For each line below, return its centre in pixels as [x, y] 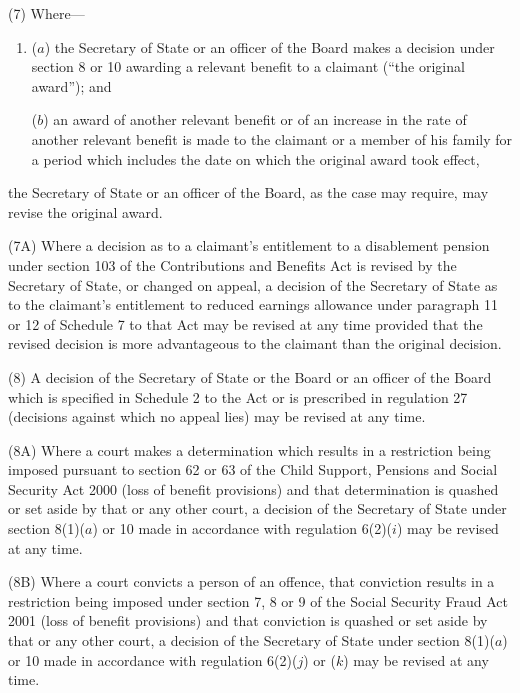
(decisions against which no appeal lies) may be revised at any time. [217, 416]
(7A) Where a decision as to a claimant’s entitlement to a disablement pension [249, 245]
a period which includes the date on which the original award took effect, [255, 158]
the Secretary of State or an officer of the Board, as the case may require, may [248, 192]
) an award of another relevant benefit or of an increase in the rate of [255, 119]
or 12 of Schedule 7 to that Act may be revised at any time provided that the [245, 323]
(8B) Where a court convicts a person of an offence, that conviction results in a [251, 581]
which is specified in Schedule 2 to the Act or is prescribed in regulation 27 [238, 396]
